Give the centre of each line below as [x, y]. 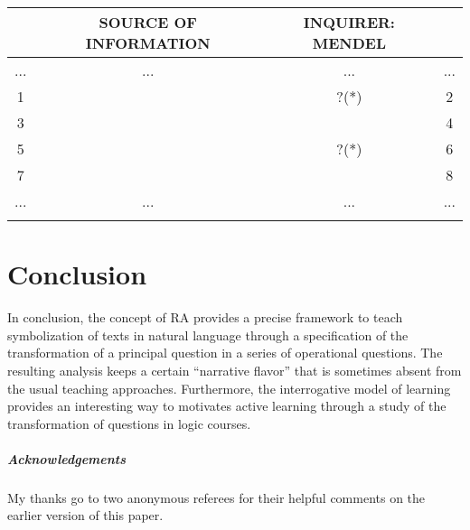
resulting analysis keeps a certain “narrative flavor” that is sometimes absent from [235, 370]
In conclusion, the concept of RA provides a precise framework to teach [205, 317]
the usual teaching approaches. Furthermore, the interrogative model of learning [229, 388]
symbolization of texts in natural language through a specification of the [208, 335]
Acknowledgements [67, 458]
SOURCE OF [148, 22]
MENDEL [349, 43]
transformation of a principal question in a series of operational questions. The [225, 353]
